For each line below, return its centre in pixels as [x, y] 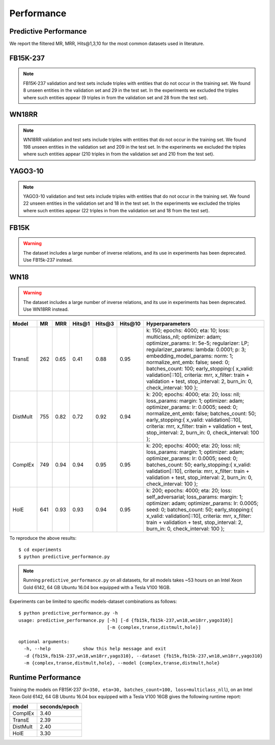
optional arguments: [44, 641]
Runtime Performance [45, 677]
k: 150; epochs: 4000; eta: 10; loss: [188, 330]
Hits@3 [105, 323]
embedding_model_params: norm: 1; [190, 355]
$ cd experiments [40, 549]
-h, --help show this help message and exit [95, 649]
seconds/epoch [59, 706]
